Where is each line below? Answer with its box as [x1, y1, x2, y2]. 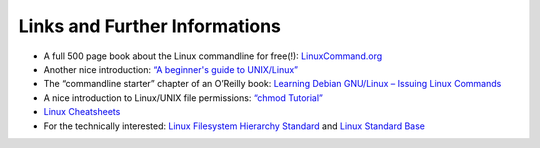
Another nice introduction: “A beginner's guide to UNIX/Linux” [43, 63, 299, 75]
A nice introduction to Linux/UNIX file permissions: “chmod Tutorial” [43, 91, 324, 104]
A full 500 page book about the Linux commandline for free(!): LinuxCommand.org [43, 50, 383, 62]
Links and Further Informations [18, 15, 282, 37]
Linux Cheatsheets [43, 106, 121, 118]
